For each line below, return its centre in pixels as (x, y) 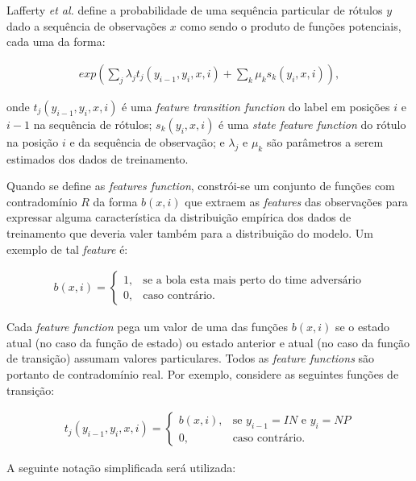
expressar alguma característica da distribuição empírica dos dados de (179, 217)
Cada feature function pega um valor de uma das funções (148, 327)
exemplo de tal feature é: (67, 249)
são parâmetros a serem (325, 141)
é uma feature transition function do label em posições (256, 106)
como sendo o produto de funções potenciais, (291, 25)
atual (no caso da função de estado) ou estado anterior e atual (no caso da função (208, 342)
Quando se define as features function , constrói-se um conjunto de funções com (201, 186)
